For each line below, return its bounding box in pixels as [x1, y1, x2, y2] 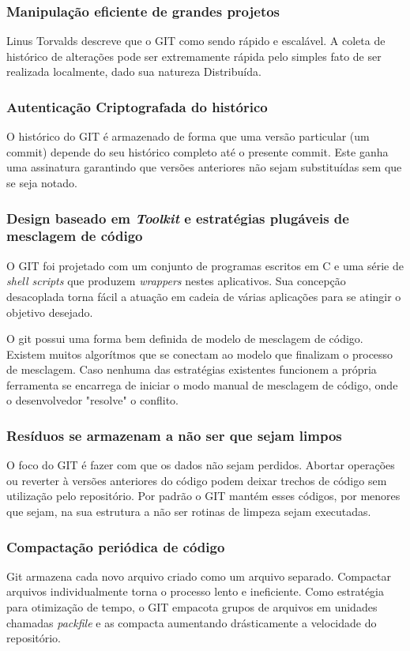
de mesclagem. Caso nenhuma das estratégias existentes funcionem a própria [6, 361, 377, 378]
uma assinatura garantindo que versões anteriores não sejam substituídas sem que [6, 159, 402, 175]
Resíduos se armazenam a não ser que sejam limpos [6, 426, 342, 445]
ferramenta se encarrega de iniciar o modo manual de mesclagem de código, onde [6, 376, 398, 393]
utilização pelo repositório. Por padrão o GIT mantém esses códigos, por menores [6, 487, 401, 504]
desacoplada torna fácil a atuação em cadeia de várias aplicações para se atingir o [6, 288, 401, 304]
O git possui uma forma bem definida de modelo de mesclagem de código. [6, 330, 363, 347]
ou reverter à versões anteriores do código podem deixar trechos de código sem [6, 472, 387, 488]
